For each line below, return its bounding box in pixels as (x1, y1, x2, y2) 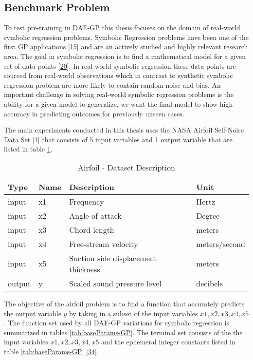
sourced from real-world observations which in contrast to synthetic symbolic (4, 70, 233, 80)
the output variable (4, 308, 61, 318)
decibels (196, 277, 223, 289)
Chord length (69, 224, 114, 235)
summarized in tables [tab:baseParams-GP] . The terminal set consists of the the (4, 327, 243, 337)
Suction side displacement (69, 252, 157, 264)
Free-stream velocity (69, 238, 138, 249)
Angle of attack (69, 209, 122, 221)
